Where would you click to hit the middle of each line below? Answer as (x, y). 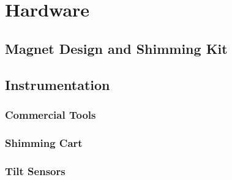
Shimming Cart (44, 142)
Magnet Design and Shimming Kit (116, 48)
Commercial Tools (51, 114)
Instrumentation (58, 84)
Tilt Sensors (35, 171)
